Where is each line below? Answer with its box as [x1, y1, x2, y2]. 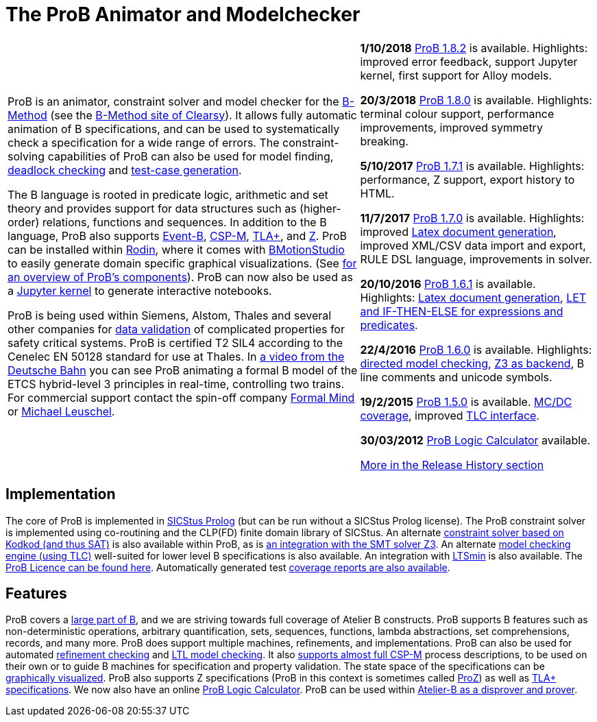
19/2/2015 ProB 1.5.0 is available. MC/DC [360, 394, 572, 409]
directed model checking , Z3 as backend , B [360, 356, 585, 370]
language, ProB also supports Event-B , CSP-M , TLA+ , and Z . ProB [8, 228, 347, 243]
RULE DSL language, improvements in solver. [360, 252, 592, 266]
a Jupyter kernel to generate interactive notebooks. [8, 283, 272, 298]
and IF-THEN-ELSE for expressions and [360, 304, 563, 318]
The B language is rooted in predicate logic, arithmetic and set [8, 187, 328, 202]
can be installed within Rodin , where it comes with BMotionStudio [8, 242, 345, 256]
